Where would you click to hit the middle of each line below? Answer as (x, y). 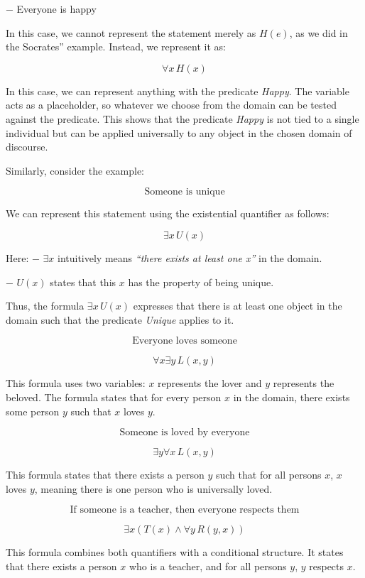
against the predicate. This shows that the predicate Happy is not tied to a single (182, 118)
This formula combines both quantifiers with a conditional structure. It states (175, 552)
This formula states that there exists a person (105, 475)
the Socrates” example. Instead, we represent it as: (116, 47)
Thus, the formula (45, 306)
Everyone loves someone (185, 341)
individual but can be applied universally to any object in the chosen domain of (179, 132)
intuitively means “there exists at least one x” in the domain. (190, 257)
